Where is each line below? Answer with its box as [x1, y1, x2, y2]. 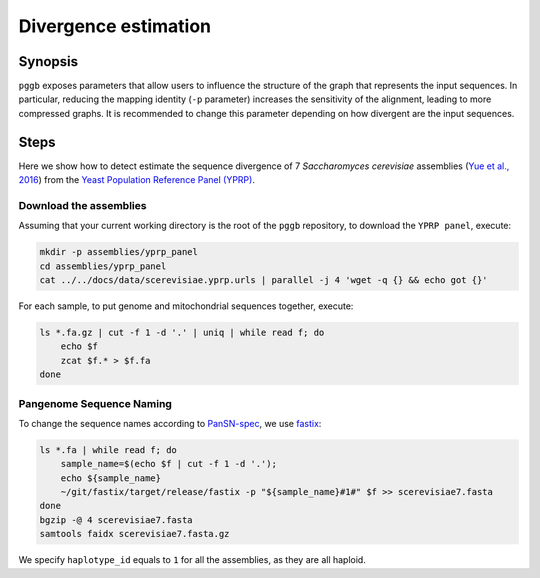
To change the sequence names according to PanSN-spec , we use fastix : [18, 417, 322, 429]
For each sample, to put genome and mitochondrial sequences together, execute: [18, 300, 354, 312]
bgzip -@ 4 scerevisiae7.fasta [39, 514, 194, 525]
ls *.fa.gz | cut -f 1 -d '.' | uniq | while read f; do [39, 327, 325, 339]
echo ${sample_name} [60, 472, 162, 484]
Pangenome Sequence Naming [18, 396, 172, 410]
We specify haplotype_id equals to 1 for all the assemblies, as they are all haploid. [18, 554, 367, 566]
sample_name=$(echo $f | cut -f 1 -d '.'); [60, 458, 277, 470]
